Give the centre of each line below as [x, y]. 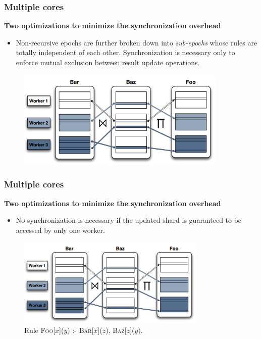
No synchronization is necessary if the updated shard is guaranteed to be [129, 220]
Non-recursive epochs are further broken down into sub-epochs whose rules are [137, 42]
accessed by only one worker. [60, 230]
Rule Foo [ [40, 330]
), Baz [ [116, 330]
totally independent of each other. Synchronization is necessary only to [125, 52]
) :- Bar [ [81, 330]
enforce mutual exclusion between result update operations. [108, 62]
